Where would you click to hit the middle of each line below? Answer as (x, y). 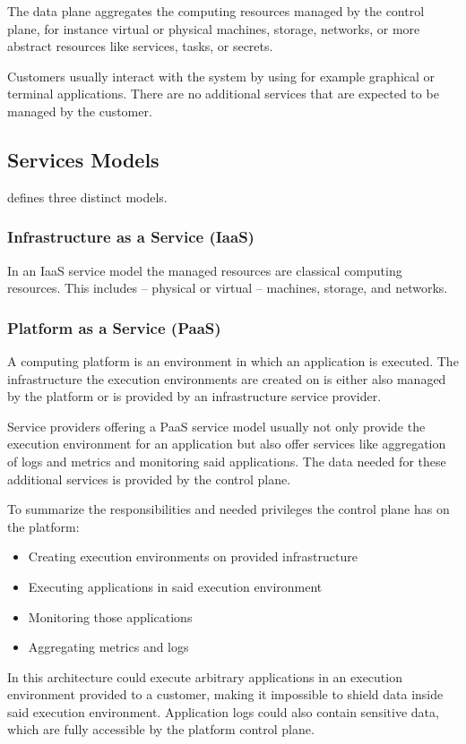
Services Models (83, 159)
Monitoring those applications (110, 616)
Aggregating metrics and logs (108, 647)
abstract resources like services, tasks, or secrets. (140, 46)
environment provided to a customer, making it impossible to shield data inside (225, 694)
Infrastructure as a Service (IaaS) (131, 237)
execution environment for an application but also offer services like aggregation (227, 444)
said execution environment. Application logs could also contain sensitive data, (223, 711)
